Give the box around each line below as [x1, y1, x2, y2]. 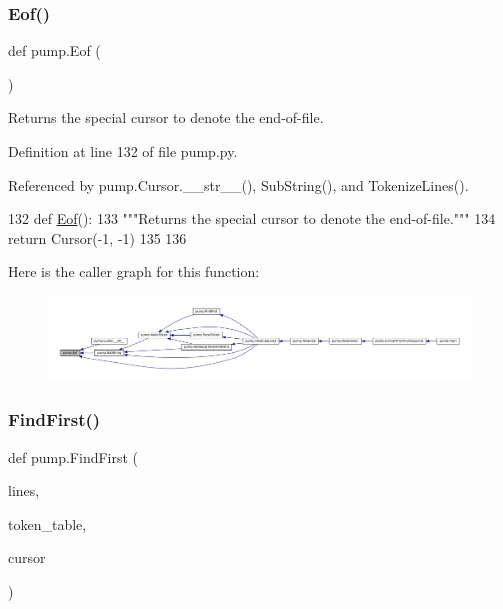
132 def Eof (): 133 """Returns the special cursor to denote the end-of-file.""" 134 [8, 208, 496, 229]
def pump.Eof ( [8, 40, 101, 61]
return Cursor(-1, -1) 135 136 [8, 227, 187, 248]
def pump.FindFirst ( [8, 446, 139, 467]
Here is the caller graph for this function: [8, 261, 260, 282]
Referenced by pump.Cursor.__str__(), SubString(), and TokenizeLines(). [8, 174, 469, 195]
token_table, [8, 513, 87, 534]
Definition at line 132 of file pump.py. [8, 141, 238, 161]
